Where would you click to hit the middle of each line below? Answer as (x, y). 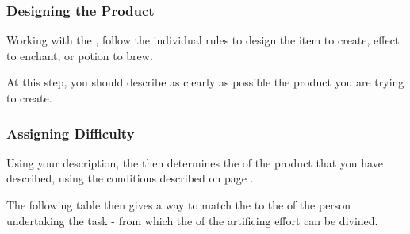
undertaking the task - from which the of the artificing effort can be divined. (192, 220)
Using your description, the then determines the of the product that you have (195, 162)
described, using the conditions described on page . (130, 178)
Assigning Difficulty (71, 133)
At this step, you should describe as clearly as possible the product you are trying (205, 82)
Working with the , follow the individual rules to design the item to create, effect (203, 40)
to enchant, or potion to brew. (80, 55)
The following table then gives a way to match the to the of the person (179, 205)
